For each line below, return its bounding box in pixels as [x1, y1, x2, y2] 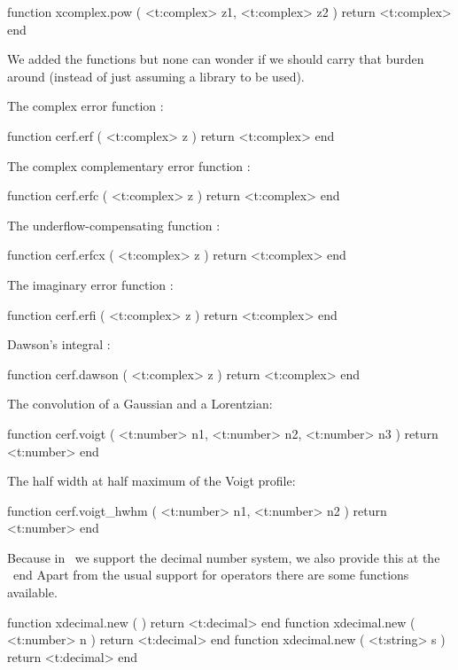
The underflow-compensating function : [7, 215, 221, 234]
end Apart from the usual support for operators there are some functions [12, 565, 409, 584]
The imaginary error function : [7, 275, 174, 293]
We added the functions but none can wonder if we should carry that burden [7, 50, 424, 68]
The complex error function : [7, 97, 164, 115]
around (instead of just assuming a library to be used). [7, 66, 305, 85]
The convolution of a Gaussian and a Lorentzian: [7, 394, 273, 413]
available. [7, 583, 58, 602]
